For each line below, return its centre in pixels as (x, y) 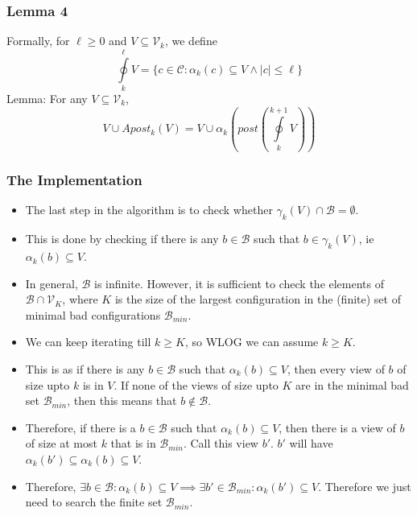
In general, (52, 283)
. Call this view (221, 443)
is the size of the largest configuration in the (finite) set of (258, 299)
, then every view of (336, 369)
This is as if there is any (85, 369)
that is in (133, 443)
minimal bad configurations (93, 314)
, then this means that (122, 400)
